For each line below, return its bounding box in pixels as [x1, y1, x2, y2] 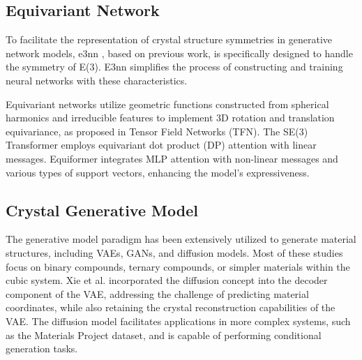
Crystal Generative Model [6, 199, 198, 220]
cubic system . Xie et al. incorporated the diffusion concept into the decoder [6, 273, 328, 287]
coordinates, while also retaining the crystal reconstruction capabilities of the [6, 300, 335, 315]
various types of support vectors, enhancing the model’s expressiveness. [6, 165, 310, 179]
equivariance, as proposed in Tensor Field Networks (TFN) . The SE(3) [6, 123, 308, 138]
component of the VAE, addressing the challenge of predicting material [6, 286, 309, 301]
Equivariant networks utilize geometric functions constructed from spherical [6, 96, 329, 111]
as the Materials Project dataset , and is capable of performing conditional [6, 327, 322, 342]
